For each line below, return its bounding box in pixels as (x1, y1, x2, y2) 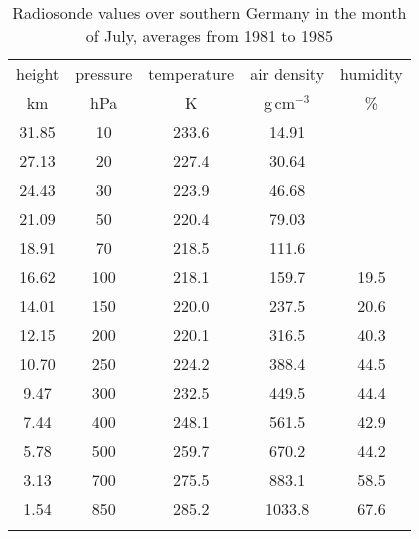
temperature (148, 62, 235, 85)
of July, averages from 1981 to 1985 (85, 24, 333, 47)
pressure (75, 62, 133, 85)
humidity (340, 62, 403, 85)
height (16, 62, 60, 85)
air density (250, 62, 325, 85)
